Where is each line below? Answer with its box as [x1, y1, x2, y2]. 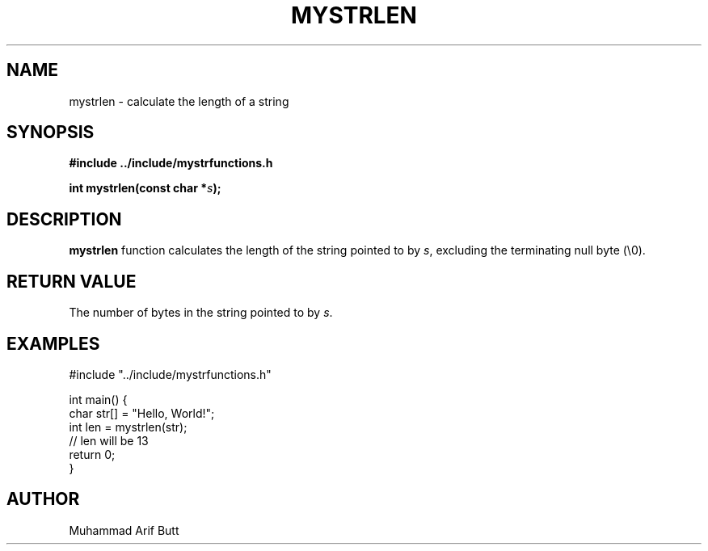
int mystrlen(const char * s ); [69, 181, 221, 196]
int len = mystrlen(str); [69, 419, 188, 434]
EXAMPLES [6, 333, 100, 354]
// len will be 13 [69, 433, 149, 448]
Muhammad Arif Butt [69, 523, 179, 537]
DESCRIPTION [6, 208, 122, 229]
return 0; [69, 447, 116, 461]
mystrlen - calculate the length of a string [69, 94, 289, 108]
